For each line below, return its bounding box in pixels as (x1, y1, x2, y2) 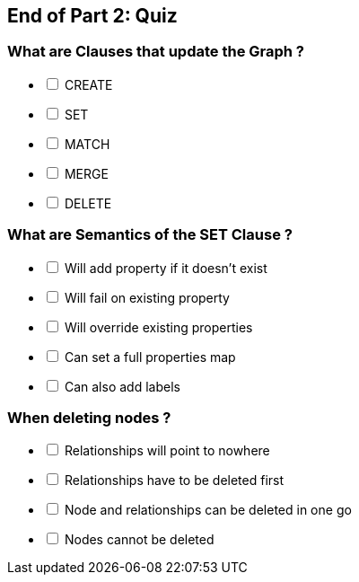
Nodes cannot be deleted (64, 532, 215, 548)
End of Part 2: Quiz (7, 4, 178, 27)
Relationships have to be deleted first (64, 472, 285, 489)
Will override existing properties (64, 319, 253, 335)
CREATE (64, 76, 113, 93)
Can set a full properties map (64, 348, 236, 365)
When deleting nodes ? (7, 408, 171, 427)
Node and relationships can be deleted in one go (64, 502, 352, 518)
